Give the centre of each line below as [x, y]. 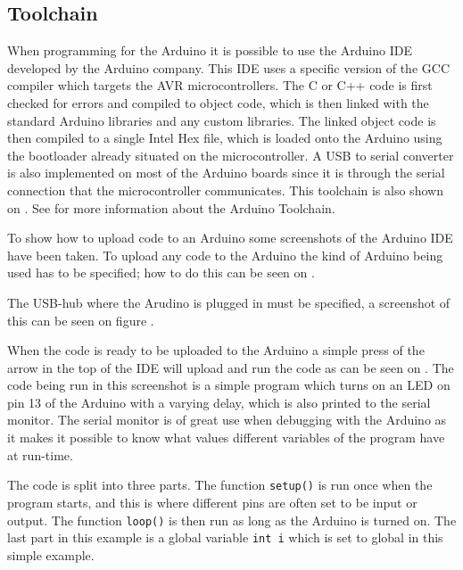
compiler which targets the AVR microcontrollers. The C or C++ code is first [220, 85]
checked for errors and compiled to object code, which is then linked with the [218, 102]
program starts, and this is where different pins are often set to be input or [212, 502]
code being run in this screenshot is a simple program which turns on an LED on [229, 385]
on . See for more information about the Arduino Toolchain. [171, 207]
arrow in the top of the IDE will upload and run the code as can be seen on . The [231, 367]
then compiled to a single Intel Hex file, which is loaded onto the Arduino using [225, 138]
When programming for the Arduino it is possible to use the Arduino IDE [210, 50]
